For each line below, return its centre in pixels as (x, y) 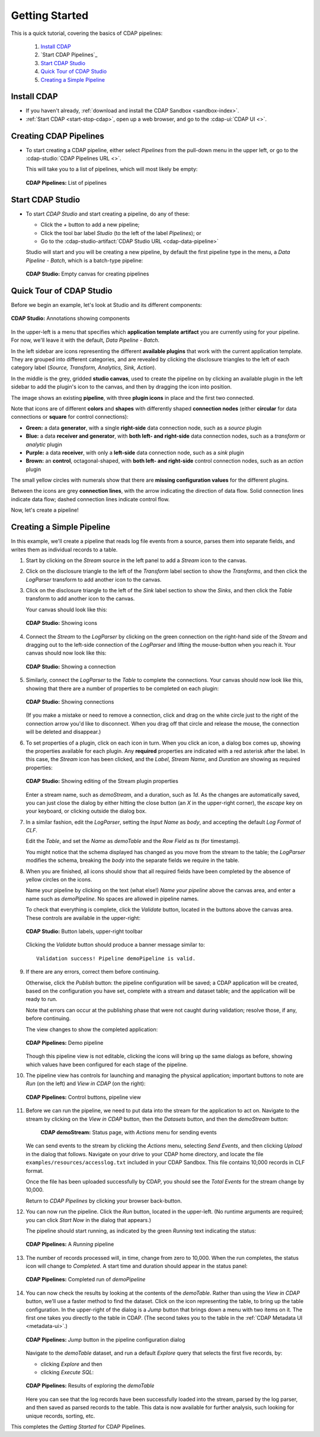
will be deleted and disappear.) (63, 732)
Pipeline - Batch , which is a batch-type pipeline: (84, 260)
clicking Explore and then (72, 1364)
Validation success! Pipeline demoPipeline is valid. (116, 958)
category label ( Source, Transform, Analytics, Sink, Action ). (84, 368)
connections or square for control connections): (70, 417)
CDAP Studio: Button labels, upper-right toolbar (84, 931)
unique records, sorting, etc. (60, 1416)
